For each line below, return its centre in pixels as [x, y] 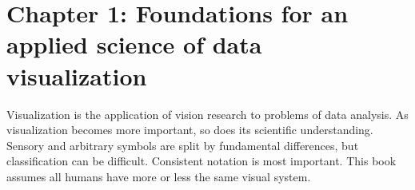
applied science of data [134, 44]
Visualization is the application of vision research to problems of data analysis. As [207, 114]
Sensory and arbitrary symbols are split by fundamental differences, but [183, 145]
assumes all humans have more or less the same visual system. [159, 176]
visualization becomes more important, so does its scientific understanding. [190, 130]
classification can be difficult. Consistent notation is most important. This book [202, 161]
